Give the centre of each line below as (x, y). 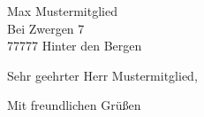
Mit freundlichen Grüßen (74, 105)
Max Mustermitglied (62, 11)
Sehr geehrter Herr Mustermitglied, (102, 75)
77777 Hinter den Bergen (75, 46)
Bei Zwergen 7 (46, 28)
